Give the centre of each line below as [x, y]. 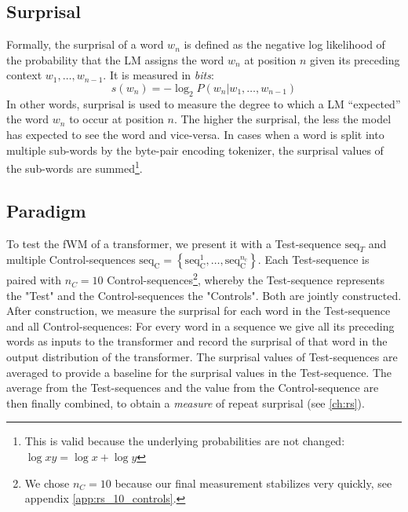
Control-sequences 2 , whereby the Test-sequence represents [246, 279]
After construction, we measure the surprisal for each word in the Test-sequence [199, 311]
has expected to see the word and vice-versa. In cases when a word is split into [195, 134]
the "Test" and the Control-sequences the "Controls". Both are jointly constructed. [204, 295]
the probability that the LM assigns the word [115, 59]
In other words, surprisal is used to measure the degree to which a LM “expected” [204, 103]
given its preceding [355, 59]
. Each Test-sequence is [313, 260]
